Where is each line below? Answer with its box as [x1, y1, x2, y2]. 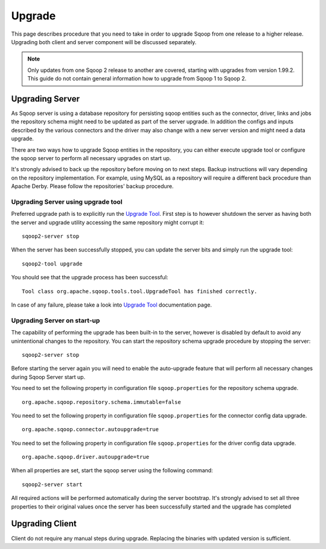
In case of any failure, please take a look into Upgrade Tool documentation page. [11, 301, 213, 308]
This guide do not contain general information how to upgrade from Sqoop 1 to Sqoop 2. [27, 75, 247, 82]
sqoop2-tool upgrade [22, 260, 83, 267]
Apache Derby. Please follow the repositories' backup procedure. [11, 183, 174, 190]
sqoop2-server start [22, 481, 83, 488]
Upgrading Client [11, 519, 77, 529]
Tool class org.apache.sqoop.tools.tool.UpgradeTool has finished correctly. [22, 288, 258, 294]
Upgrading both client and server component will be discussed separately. [11, 38, 197, 45]
